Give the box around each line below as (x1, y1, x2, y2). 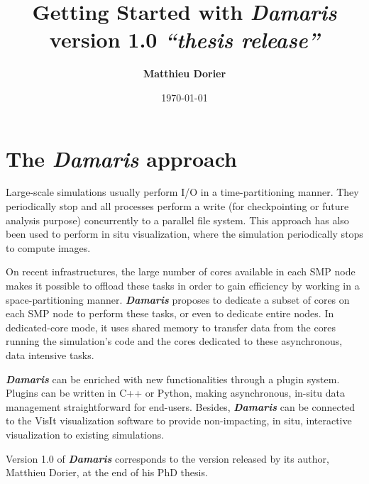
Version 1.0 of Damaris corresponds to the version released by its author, (6, 451, 329, 466)
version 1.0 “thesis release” (49, 25, 320, 55)
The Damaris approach (6, 143, 237, 173)
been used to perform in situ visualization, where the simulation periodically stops (6, 226, 363, 241)
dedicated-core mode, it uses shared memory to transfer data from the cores (6, 319, 336, 334)
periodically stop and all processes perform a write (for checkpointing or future (6, 199, 349, 214)
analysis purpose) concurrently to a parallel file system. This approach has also (6, 212, 349, 227)
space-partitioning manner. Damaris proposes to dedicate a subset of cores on (6, 292, 350, 307)
